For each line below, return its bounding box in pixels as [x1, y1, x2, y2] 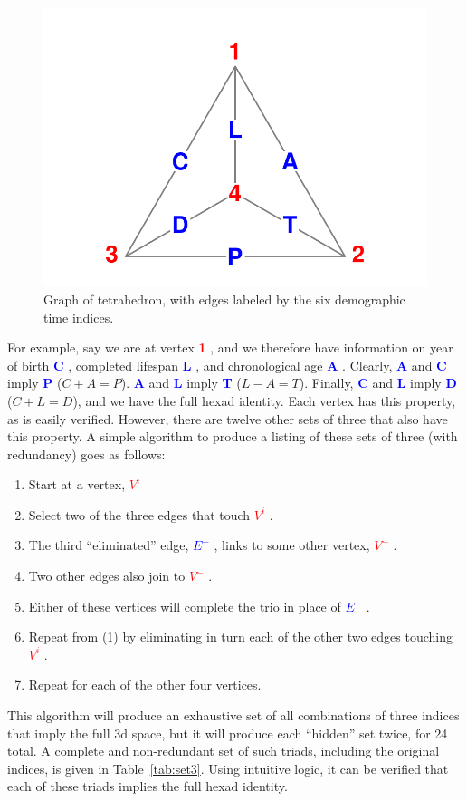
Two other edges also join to [28, 566, 186, 585]
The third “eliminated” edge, [28, 536, 189, 555]
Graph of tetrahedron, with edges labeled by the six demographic [43, 289, 405, 308]
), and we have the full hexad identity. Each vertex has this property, [72, 391, 456, 410]
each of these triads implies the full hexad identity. [7, 777, 288, 796]
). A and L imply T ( [120, 373, 242, 392]
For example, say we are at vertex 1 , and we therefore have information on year [7, 338, 453, 357]
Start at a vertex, [28, 475, 126, 494]
